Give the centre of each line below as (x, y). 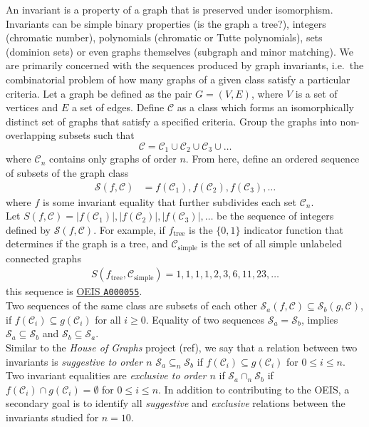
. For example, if (129, 229)
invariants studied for (52, 417)
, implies (319, 319)
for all (108, 319)
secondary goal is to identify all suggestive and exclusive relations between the (176, 403)
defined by (28, 229)
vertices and (32, 107)
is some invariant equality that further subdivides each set (170, 201)
